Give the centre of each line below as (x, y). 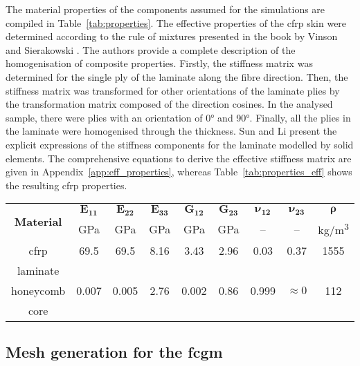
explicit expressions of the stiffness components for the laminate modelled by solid (180, 144)
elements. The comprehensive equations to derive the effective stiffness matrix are (179, 158)
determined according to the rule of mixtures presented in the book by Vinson (172, 36)
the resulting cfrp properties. (66, 185)
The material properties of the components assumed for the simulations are (165, 9)
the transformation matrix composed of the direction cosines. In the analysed (169, 104)
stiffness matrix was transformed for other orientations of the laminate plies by (173, 90)
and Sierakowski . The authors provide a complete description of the (151, 49)
